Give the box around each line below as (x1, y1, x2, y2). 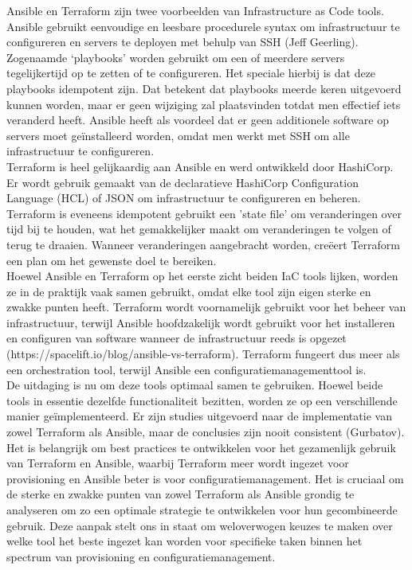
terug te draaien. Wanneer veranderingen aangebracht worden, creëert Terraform (6, 236, 400, 252)
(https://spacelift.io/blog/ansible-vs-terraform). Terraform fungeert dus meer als (6, 346, 400, 362)
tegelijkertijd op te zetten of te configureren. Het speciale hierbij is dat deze (6, 64, 376, 81)
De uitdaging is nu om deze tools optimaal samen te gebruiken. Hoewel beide (6, 377, 383, 393)
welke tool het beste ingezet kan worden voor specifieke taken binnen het (6, 533, 363, 549)
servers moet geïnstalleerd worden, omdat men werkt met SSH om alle (6, 127, 350, 143)
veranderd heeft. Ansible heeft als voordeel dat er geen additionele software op (6, 111, 389, 128)
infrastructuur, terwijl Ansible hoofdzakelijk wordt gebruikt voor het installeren (6, 314, 395, 330)
